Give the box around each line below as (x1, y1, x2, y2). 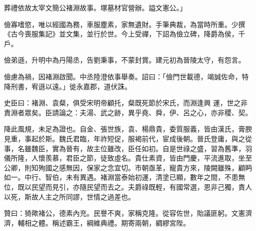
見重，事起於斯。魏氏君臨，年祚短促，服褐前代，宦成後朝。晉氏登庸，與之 (4, 133, 245, 143)
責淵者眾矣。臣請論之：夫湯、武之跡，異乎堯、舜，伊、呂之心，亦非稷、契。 (4, 107, 252, 117)
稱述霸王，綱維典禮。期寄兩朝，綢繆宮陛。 (52, 217, 190, 228)
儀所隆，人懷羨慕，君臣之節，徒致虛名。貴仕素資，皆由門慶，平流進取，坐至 (4, 153, 252, 163)
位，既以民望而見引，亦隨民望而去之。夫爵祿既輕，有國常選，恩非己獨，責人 (4, 181, 252, 192)
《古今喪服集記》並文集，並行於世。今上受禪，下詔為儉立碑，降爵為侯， (4, 29, 238, 39)
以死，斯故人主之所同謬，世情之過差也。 (4, 191, 135, 201)
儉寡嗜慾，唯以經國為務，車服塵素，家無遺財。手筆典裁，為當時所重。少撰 (4, 19, 245, 29)
